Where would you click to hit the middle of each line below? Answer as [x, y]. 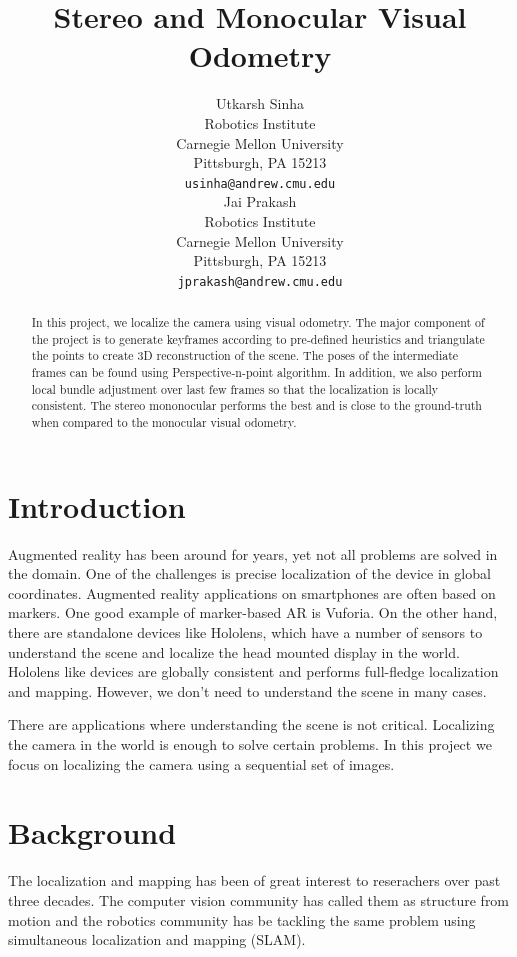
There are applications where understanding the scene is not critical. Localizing [251, 724]
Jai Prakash [260, 201]
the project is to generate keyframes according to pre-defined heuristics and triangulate [258, 338]
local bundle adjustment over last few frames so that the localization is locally [235, 388]
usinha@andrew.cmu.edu [260, 183]
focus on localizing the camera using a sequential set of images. [201, 763]
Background [92, 832]
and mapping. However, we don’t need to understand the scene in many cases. [247, 690]
